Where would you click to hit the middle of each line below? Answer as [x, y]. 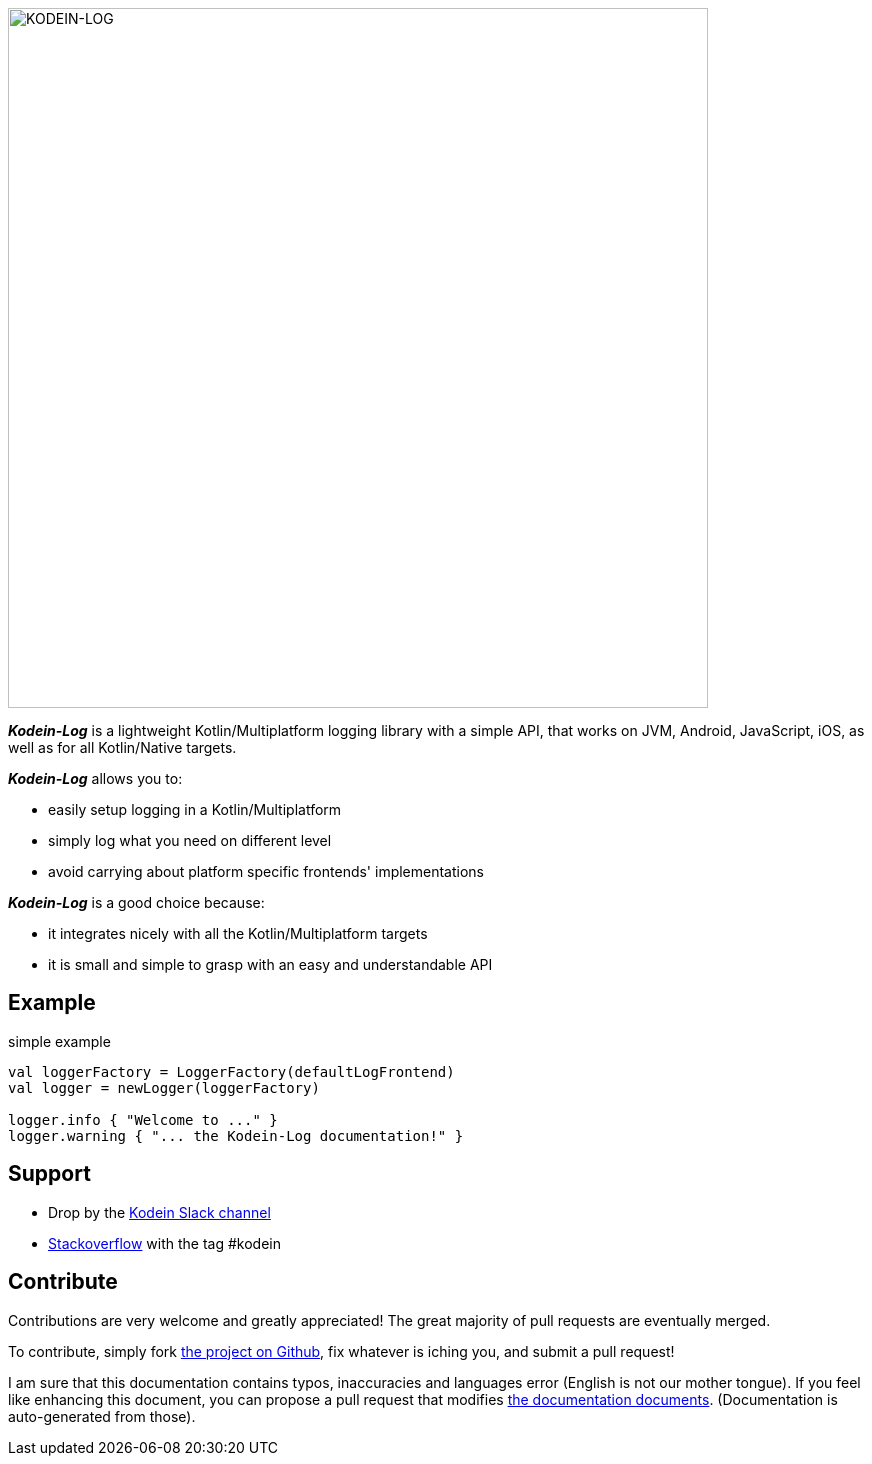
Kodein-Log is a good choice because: [136, 902]
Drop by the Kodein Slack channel [159, 1212]
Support [49, 1174]
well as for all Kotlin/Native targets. [122, 747]
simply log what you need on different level [190, 840]
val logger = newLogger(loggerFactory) [164, 1087]
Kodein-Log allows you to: [95, 778]
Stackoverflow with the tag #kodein [165, 1243]
